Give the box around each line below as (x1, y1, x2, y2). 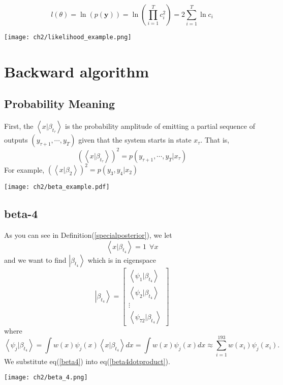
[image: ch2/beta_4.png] (4, 374, 88, 381)
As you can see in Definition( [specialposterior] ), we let (4, 230, 172, 240)
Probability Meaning (4, 96, 115, 112)
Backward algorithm (4, 61, 149, 81)
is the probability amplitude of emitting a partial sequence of (65, 121, 256, 131)
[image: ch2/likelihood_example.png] (4, 34, 132, 41)
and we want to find (4, 254, 67, 265)
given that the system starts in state (78, 134, 192, 145)
